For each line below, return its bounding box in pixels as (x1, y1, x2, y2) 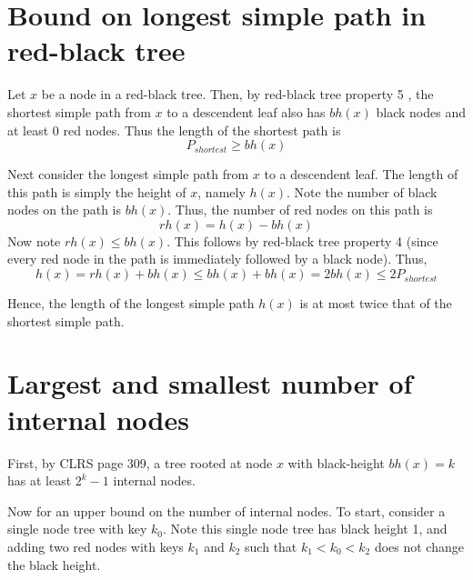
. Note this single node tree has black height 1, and (162, 519, 448, 538)
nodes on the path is (7, 200, 121, 219)
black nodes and (376, 102, 466, 121)
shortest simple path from (7, 102, 151, 121)
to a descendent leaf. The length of (264, 165, 458, 184)
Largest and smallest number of (7, 365, 413, 402)
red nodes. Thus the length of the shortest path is (63, 120, 341, 139)
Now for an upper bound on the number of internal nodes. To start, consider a (7, 501, 446, 520)
